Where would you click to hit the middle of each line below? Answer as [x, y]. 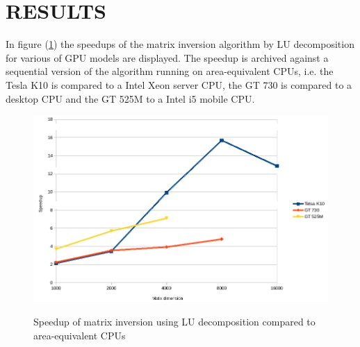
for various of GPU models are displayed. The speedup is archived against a [167, 57]
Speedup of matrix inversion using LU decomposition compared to [174, 321]
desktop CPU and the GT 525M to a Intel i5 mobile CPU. [130, 98]
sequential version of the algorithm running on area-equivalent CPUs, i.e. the [170, 71]
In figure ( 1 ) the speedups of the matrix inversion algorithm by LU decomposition [180, 44]
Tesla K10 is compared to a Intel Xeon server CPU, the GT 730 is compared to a [179, 84]
